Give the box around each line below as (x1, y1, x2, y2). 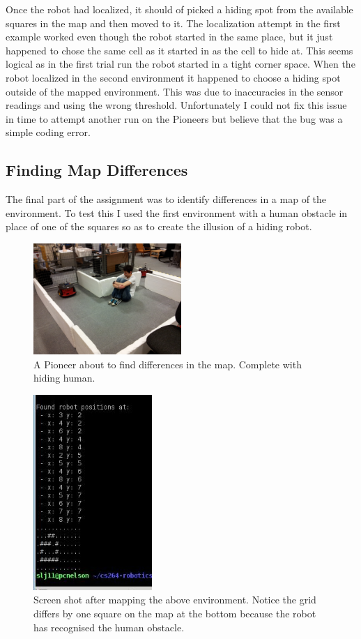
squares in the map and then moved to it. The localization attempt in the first (6, 15, 341, 30)
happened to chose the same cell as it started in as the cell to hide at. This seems (6, 43, 353, 57)
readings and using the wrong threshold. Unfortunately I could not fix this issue (6, 98, 347, 112)
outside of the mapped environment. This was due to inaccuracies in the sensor (6, 84, 344, 98)
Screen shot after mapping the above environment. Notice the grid (33, 592, 316, 607)
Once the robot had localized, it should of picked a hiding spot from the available (6, 2, 353, 16)
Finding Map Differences (6, 159, 188, 181)
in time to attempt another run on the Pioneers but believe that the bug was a (6, 111, 343, 126)
